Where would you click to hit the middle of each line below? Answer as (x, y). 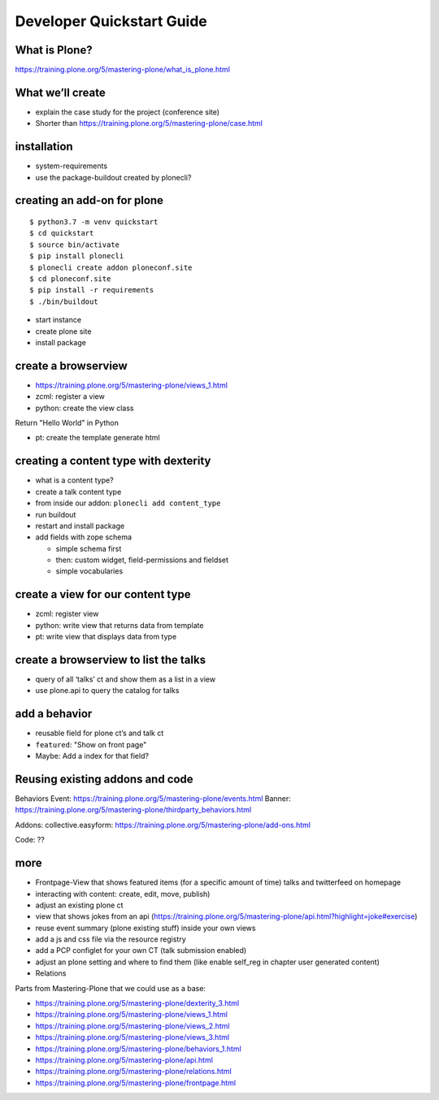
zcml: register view (67, 614)
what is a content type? (74, 480)
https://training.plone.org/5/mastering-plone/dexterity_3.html (137, 1003)
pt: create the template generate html (98, 438)
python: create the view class (85, 408)
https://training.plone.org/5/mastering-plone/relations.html (133, 1072)
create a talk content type (78, 492)
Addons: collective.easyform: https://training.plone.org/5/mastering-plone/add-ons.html (163, 825)
